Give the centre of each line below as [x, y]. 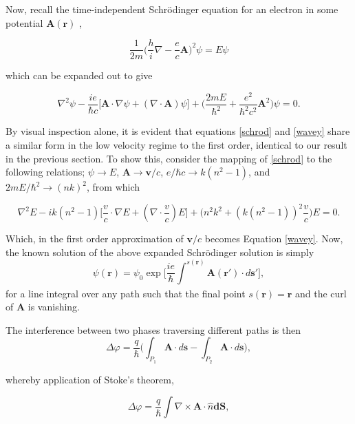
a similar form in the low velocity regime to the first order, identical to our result [176, 144]
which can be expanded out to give [79, 75]
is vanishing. [54, 307]
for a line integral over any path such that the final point [126, 293]
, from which [114, 187]
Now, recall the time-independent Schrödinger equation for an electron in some [172, 9]
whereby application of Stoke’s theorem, [90, 379]
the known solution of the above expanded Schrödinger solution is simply [160, 252]
